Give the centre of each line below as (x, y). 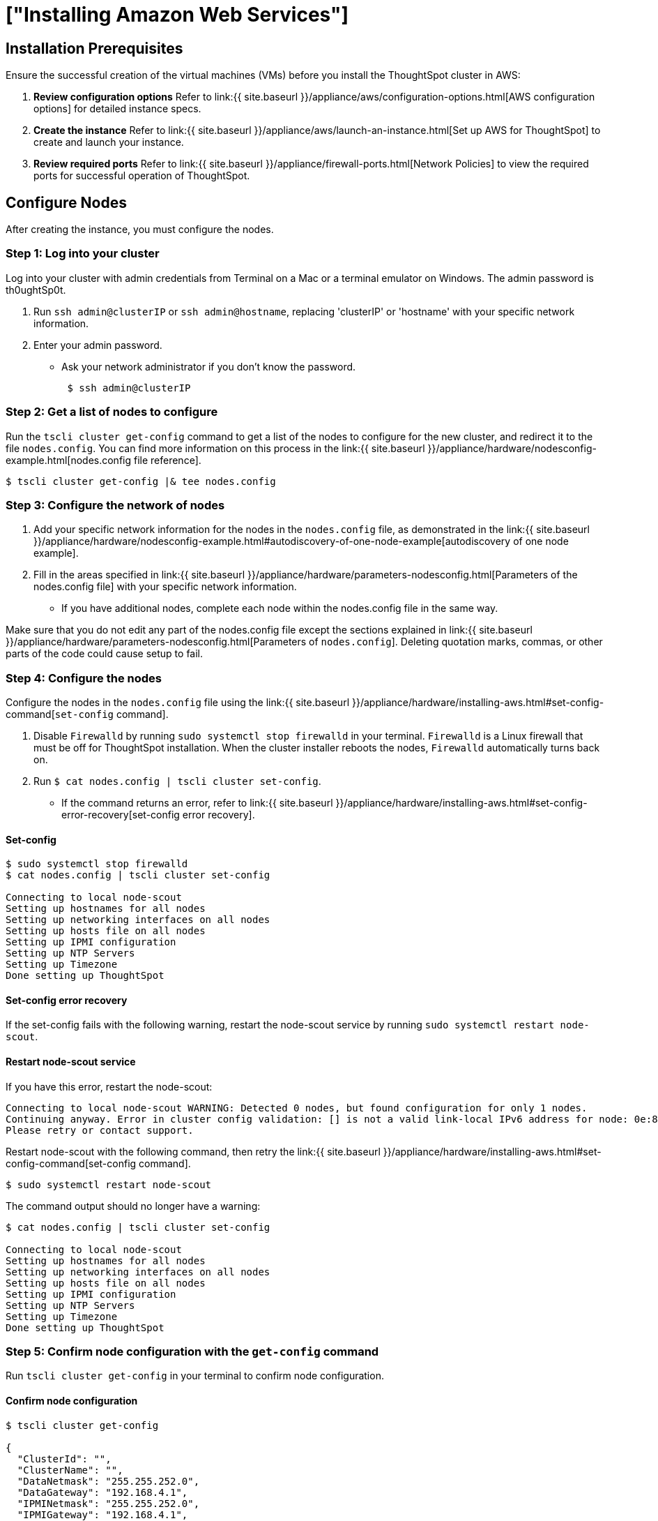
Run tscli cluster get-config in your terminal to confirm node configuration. (195, 1376)
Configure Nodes (66, 202)
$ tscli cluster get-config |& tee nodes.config (141, 481)
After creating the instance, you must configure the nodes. (140, 230)
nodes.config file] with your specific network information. (165, 587)
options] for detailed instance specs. (117, 109)
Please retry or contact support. (100, 1130)
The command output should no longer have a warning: (133, 1206)
